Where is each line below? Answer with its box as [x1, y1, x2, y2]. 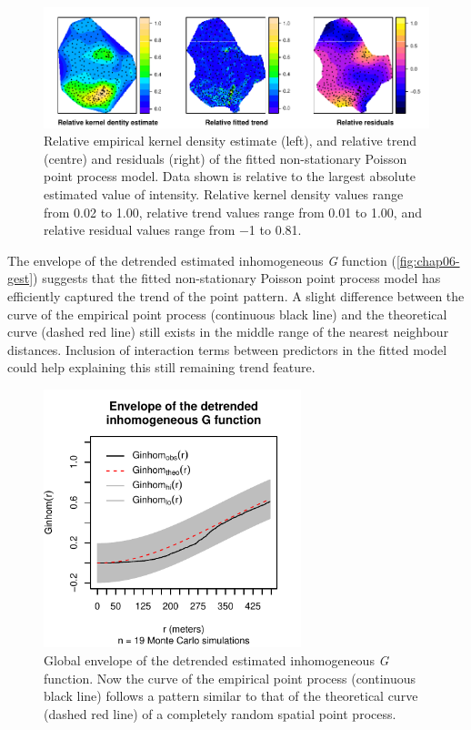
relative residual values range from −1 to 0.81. [44, 220, 302, 239]
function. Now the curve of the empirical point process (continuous [44, 668, 416, 687]
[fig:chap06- [396, 250, 460, 269]
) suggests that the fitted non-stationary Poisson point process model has [33, 269, 441, 288]
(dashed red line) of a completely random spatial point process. [44, 704, 396, 723]
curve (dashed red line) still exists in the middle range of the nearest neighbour [7, 322, 449, 341]
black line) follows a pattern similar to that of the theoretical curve [44, 686, 418, 705]
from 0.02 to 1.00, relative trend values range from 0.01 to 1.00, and [44, 202, 422, 221]
